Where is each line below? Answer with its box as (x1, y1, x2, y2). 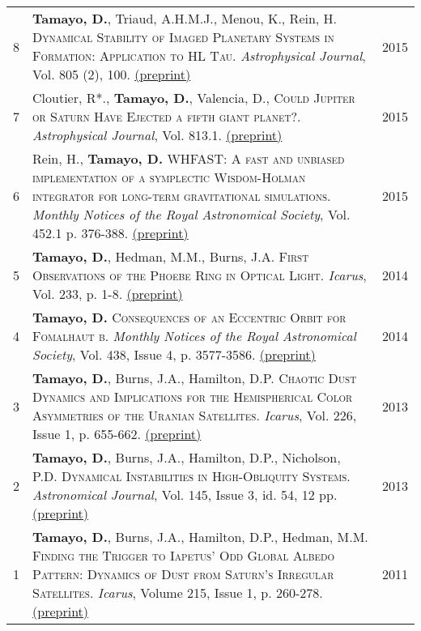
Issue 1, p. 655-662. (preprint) (32, 424, 202, 443)
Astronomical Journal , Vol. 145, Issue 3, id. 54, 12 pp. (32, 485, 338, 504)
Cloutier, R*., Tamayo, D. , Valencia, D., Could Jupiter (32, 88, 355, 107)
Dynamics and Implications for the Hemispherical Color (32, 387, 353, 406)
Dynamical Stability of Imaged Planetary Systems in (32, 28, 334, 46)
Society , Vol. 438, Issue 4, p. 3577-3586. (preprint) (32, 345, 316, 364)
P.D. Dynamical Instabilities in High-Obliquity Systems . (32, 467, 351, 485)
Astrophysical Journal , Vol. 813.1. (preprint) (32, 126, 283, 144)
